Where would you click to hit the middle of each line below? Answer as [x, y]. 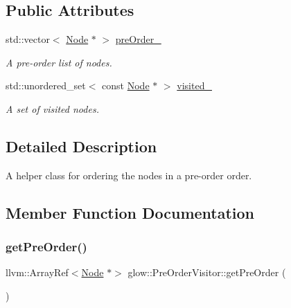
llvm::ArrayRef [37, 272]
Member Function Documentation [130, 212]
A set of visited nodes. [52, 108]
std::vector [28, 39]
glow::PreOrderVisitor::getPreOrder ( [207, 272]
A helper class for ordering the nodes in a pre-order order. [129, 175]
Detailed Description [81, 146]
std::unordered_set [46, 85]
